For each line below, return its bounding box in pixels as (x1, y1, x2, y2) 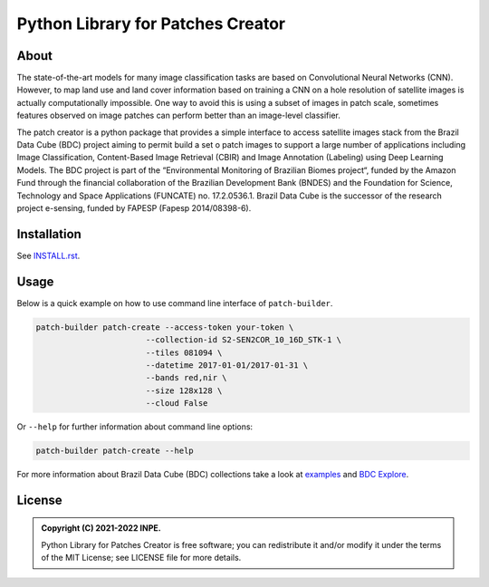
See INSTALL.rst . (16, 250, 81, 261)
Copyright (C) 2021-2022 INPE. (41, 523, 162, 534)
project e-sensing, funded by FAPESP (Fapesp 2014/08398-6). (16, 202, 252, 213)
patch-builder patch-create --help (35, 446, 194, 457)
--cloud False (145, 399, 208, 409)
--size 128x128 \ (145, 385, 223, 396)
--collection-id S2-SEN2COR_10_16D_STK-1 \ (145, 335, 342, 345)
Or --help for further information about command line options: (16, 421, 254, 432)
